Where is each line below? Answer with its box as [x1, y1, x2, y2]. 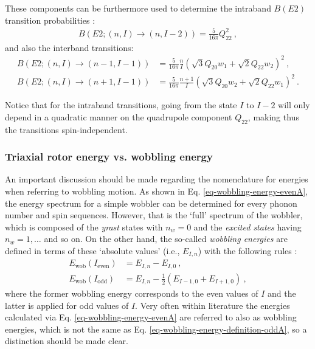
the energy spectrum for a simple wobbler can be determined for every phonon [5, 196, 297, 209]
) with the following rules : [198, 244, 297, 257]
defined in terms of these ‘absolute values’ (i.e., [5, 244, 180, 257]
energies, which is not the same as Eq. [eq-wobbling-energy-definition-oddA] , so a [5, 322, 307, 335]
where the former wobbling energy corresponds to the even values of [5, 286, 258, 299]
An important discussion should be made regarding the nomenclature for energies [5, 173, 308, 185]
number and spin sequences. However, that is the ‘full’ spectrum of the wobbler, [5, 209, 303, 221]
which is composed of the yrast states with [5, 220, 163, 233]
